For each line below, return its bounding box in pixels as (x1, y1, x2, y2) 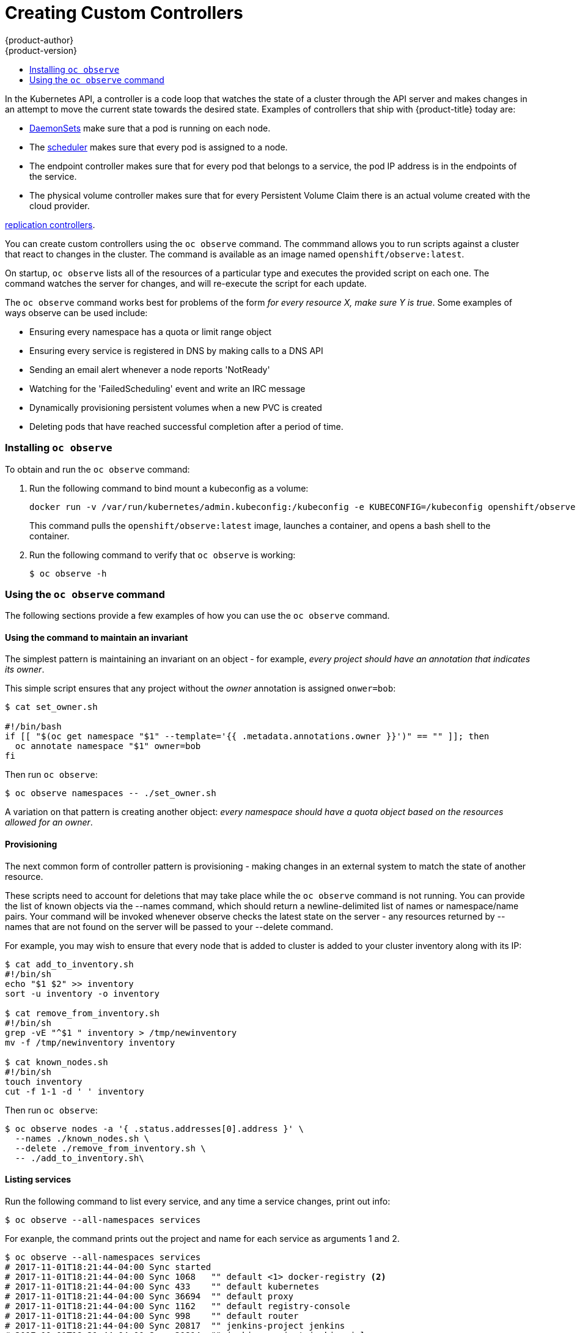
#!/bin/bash (5, 722, 62, 732)
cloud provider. (29, 200, 90, 211)
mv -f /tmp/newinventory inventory (5, 1037, 175, 1047)
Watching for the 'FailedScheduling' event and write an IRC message (29, 383, 306, 394)
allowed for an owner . (5, 817, 93, 828)
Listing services (5, 1174, 72, 1185)
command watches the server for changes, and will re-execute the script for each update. (5, 278, 367, 289)
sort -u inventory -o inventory (5, 988, 160, 999)
